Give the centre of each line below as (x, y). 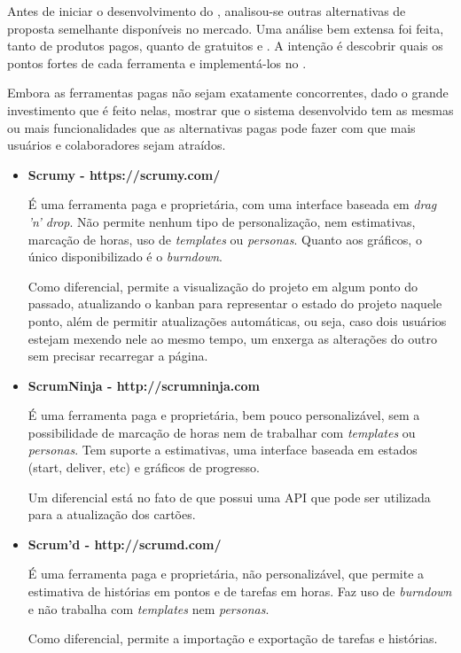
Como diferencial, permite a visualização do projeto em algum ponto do (223, 286)
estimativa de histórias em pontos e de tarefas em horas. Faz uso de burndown (240, 591)
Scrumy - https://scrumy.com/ (124, 174)
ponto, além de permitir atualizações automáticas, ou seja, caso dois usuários (237, 320)
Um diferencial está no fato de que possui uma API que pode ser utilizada (229, 497)
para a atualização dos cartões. (112, 514)
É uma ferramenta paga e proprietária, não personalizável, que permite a (226, 574)
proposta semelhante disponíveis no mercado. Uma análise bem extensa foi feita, (226, 28)
